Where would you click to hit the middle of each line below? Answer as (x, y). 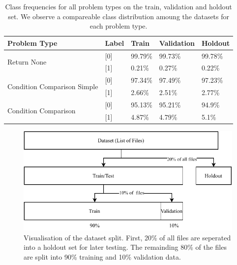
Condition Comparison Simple (53, 86)
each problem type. (118, 26)
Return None (27, 62)
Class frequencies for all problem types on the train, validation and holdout (118, 6)
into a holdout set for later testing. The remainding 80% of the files (125, 247)
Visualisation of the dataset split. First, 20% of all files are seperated (127, 237)
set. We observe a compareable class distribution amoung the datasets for (119, 16)
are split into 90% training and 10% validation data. (102, 256)
